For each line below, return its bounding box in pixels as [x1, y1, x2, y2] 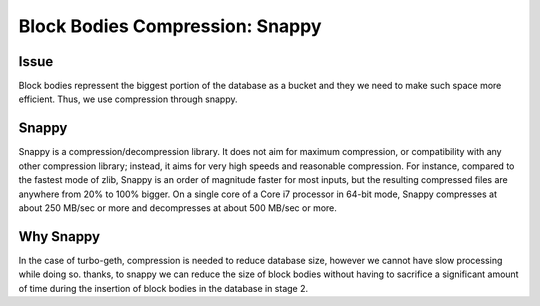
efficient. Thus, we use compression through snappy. [18, 93, 239, 105]
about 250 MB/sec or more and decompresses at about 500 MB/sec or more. [18, 201, 337, 214]
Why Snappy [18, 228, 100, 245]
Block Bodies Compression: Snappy [18, 15, 322, 37]
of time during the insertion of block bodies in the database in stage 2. [18, 282, 309, 294]
